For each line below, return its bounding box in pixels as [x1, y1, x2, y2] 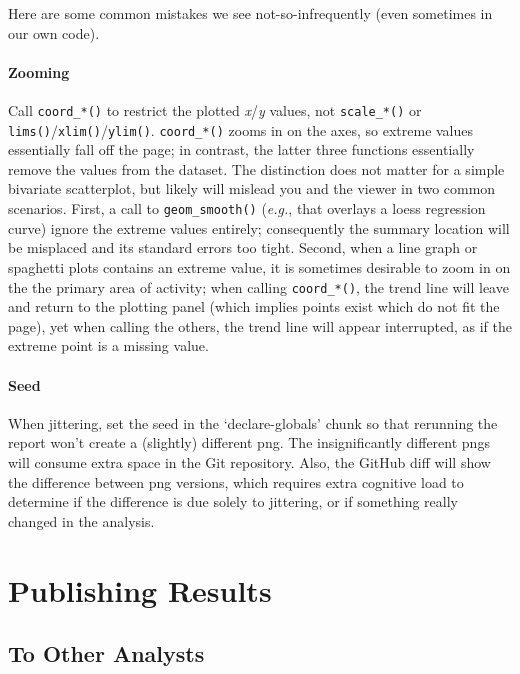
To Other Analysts [8, 638, 205, 669]
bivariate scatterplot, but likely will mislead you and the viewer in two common [8, 178, 496, 199]
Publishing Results [8, 569, 272, 610]
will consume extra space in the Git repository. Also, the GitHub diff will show [8, 451, 491, 472]
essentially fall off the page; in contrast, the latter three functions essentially [8, 139, 475, 160]
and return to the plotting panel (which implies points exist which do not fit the [8, 296, 500, 317]
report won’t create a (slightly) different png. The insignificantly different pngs [8, 432, 490, 453]
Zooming [8, 61, 70, 82]
